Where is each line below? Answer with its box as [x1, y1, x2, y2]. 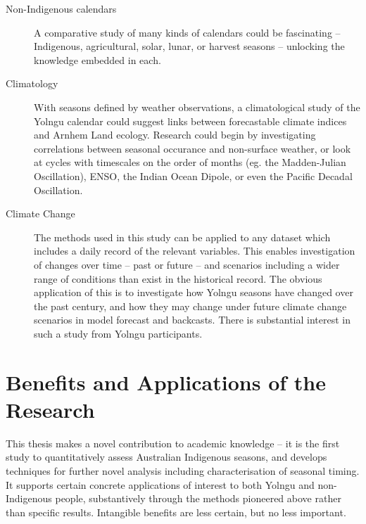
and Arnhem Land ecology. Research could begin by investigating [34, 127, 316, 142]
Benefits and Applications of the [6, 367, 326, 396]
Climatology [6, 76, 58, 91]
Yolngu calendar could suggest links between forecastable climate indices [34, 113, 347, 128]
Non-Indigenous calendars [6, 1, 117, 15]
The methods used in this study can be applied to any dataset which [34, 229, 331, 244]
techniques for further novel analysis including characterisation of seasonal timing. [6, 463, 360, 478]
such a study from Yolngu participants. [34, 326, 203, 340]
